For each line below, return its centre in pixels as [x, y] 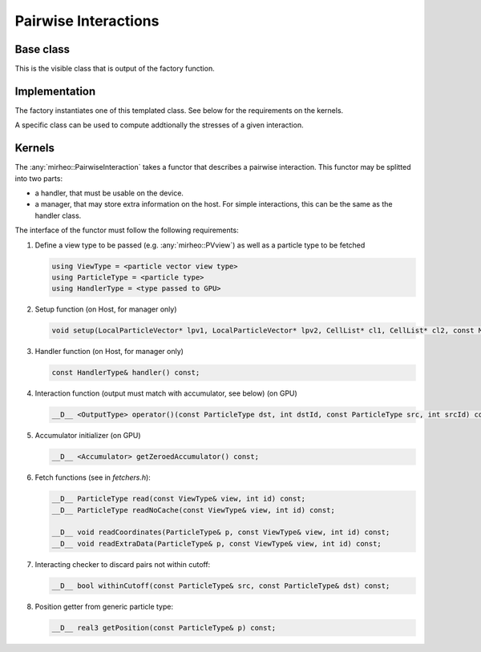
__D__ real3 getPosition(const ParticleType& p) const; [164, 628]
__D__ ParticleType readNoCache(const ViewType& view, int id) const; [194, 510]
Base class [42, 49]
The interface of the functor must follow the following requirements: [127, 230]
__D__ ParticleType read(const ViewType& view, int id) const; [179, 499]
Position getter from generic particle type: [104, 606]
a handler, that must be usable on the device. [109, 193]
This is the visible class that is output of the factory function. [115, 69]
